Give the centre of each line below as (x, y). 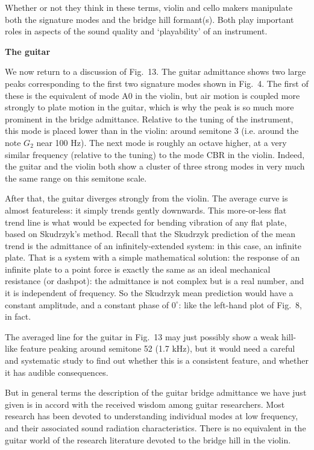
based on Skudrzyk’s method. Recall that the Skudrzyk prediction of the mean (150, 234)
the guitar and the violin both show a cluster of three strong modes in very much (155, 166)
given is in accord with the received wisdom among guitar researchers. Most (145, 404)
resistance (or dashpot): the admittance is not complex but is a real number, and (155, 281)
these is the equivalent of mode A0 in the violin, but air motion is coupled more (152, 95)
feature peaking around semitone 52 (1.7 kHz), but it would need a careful (158, 348)
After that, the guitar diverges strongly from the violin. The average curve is (146, 198)
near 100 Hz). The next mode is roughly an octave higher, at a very (162, 142)
